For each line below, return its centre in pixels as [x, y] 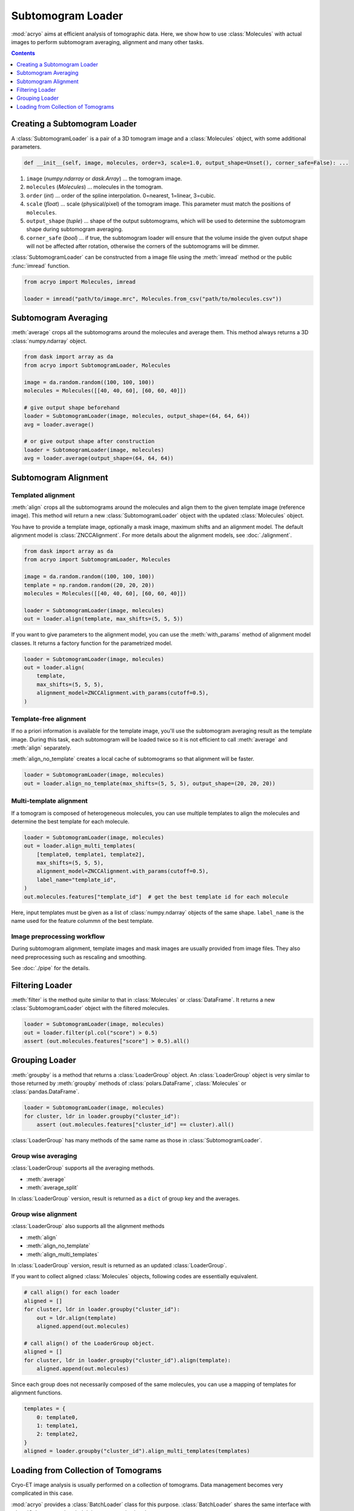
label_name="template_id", [77, 880]
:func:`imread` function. [40, 265]
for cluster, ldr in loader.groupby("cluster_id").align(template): [127, 1360]
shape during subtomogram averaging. [75, 229]
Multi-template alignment [50, 801]
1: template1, [57, 1426]
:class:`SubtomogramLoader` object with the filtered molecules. [90, 1008]
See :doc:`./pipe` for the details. [50, 968]
